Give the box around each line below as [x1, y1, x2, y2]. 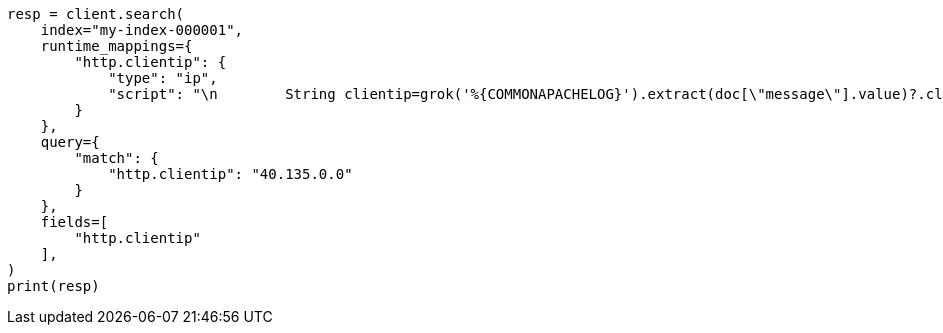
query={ [40, 134, 100, 150]
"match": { [74, 150, 159, 166]
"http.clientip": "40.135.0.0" [108, 166, 353, 182]
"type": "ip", [108, 70, 218, 86]
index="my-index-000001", [40, 22, 244, 38]
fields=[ [40, 214, 109, 230]
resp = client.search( [7, 6, 185, 22]
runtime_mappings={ [40, 38, 193, 54]
